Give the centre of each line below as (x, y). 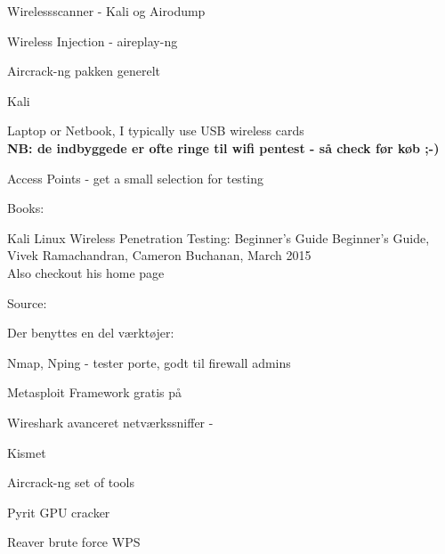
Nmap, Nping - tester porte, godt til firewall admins (149, 362)
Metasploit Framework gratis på (95, 392)
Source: (27, 302)
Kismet (27, 452)
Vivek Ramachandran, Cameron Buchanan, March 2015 (159, 255)
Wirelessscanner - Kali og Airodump (106, 11)
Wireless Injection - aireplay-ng (93, 41)
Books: (26, 208)
